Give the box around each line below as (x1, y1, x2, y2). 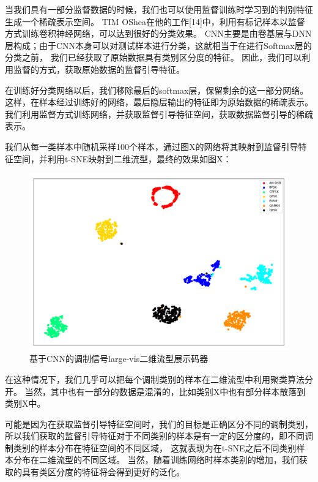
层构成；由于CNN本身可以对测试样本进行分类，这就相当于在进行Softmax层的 (5, 39, 312, 51)
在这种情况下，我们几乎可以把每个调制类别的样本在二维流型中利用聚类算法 (5, 372, 305, 385)
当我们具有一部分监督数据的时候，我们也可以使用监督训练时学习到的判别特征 (5, 3, 313, 15)
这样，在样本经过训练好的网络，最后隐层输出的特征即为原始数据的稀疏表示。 (5, 96, 313, 108)
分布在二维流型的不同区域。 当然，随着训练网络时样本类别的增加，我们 (13, 453, 299, 466)
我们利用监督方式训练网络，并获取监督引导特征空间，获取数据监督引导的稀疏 (5, 107, 313, 120)
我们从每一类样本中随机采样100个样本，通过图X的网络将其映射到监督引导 (5, 140, 298, 153)
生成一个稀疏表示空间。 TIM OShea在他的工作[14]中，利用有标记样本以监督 (5, 15, 305, 28)
